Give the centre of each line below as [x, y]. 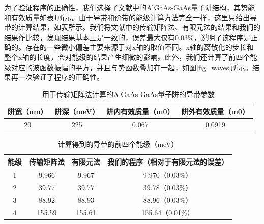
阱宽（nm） [28, 111]
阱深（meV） [77, 111]
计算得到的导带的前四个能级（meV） [118, 144]
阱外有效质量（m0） [215, 111]
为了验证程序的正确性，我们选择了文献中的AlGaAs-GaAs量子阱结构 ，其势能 [130, 7]
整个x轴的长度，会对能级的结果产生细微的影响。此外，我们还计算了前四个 [127, 57]
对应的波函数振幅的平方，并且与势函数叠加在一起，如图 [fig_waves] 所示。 [132, 67]
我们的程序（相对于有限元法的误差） [168, 161]
